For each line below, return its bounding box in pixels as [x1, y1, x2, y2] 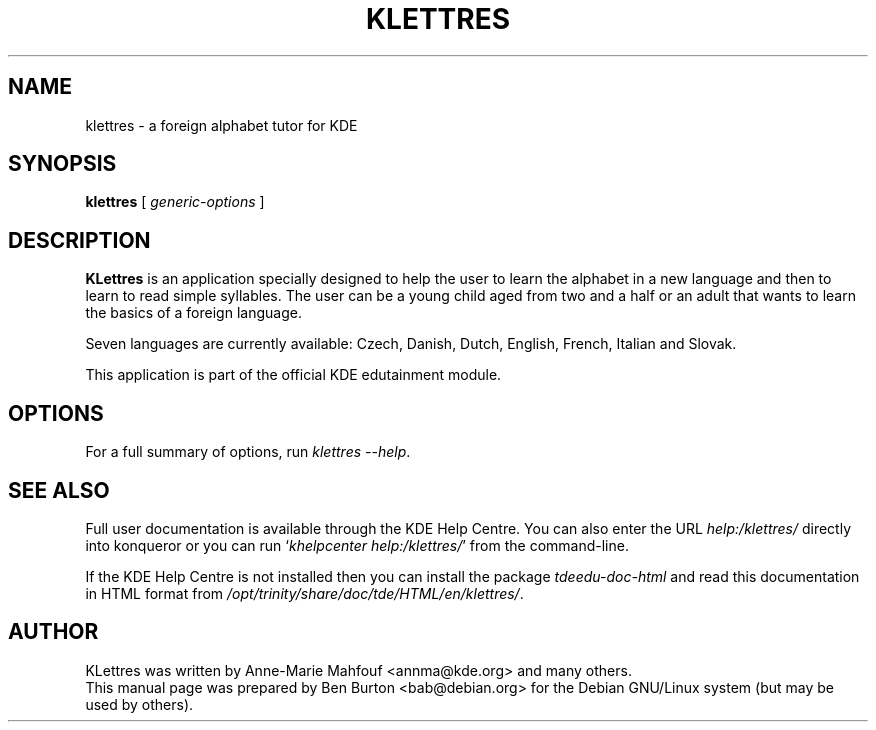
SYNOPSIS [8, 151, 117, 177]
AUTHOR [8, 619, 99, 645]
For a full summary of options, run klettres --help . [85, 443, 411, 461]
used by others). [85, 695, 194, 713]
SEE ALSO [8, 477, 110, 503]
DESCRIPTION [8, 227, 151, 253]
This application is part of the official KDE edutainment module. [85, 366, 502, 384]
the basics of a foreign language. [85, 304, 302, 322]
